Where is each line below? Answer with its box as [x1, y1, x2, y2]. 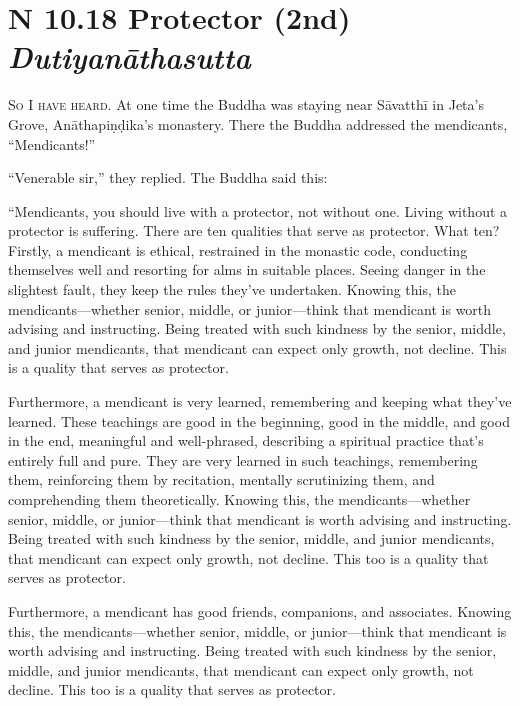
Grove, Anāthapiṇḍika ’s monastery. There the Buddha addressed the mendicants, [8, 113, 508, 134]
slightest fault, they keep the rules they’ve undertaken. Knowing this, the [8, 279, 457, 300]
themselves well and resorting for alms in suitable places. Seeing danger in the [8, 259, 486, 280]
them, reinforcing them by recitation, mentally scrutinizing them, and [8, 469, 435, 490]
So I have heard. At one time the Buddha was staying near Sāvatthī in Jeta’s [8, 94, 484, 115]
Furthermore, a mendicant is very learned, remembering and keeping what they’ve [8, 391, 512, 412]
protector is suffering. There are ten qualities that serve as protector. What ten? [8, 220, 500, 241]
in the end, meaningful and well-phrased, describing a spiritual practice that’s [8, 430, 484, 451]
